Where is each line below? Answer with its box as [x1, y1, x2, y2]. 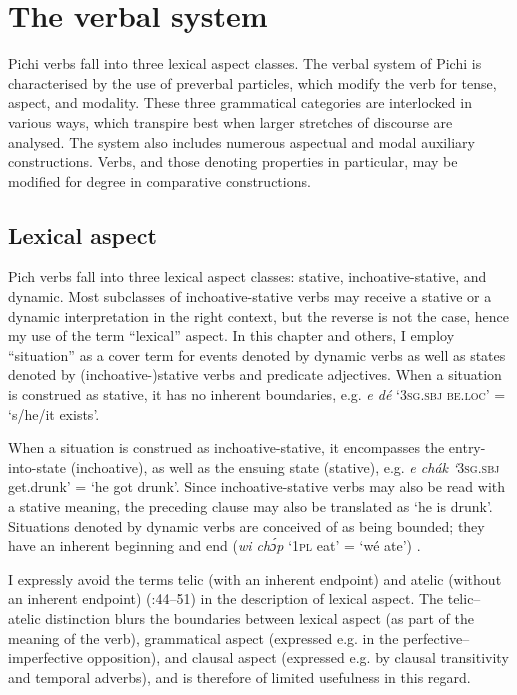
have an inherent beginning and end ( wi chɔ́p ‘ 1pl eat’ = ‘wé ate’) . [8, 535, 421, 556]
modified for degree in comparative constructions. [8, 170, 311, 191]
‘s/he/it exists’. [8, 403, 100, 424]
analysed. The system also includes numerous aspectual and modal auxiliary [8, 131, 475, 152]
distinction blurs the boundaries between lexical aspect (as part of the [45, 607, 475, 628]
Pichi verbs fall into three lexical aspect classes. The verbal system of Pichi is [8, 53, 482, 74]
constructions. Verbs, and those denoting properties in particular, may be [8, 151, 458, 172]
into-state [8, 456, 67, 477]
